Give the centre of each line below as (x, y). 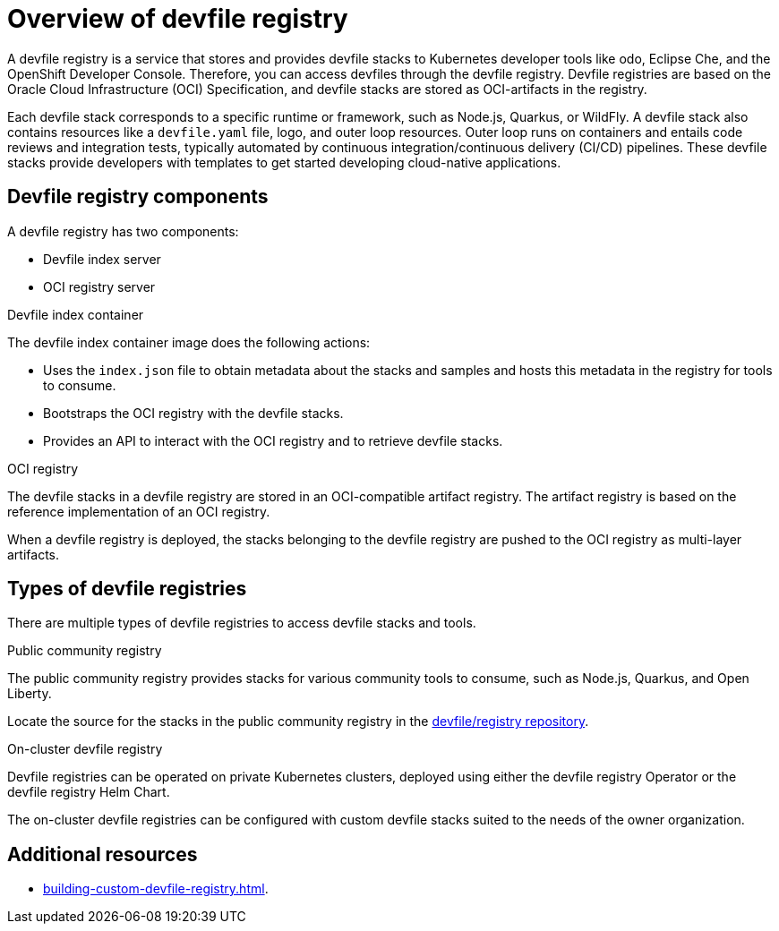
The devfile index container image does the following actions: (189, 342)
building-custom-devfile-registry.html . (156, 889)
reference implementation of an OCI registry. (139, 511)
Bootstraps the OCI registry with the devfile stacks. (193, 413)
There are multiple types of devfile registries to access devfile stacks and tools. (242, 623)
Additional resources (103, 854)
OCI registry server (99, 286)
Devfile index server (102, 259)
